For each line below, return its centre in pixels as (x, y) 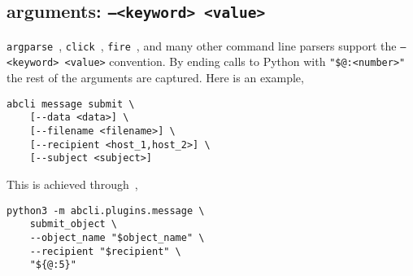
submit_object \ (74, 224)
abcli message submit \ (71, 104)
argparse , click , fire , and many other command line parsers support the (202, 45)
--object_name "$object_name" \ (117, 237)
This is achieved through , (72, 184)
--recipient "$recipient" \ (105, 251)
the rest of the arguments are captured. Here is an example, (155, 78)
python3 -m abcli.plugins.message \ (106, 210)
